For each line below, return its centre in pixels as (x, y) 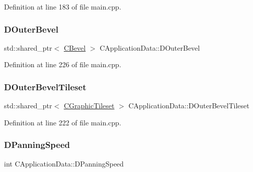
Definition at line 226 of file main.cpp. (63, 64)
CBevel (75, 47)
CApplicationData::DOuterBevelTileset (189, 106)
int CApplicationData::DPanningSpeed (64, 163)
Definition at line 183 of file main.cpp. (63, 7)
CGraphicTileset (89, 106)
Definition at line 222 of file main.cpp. (63, 122)
